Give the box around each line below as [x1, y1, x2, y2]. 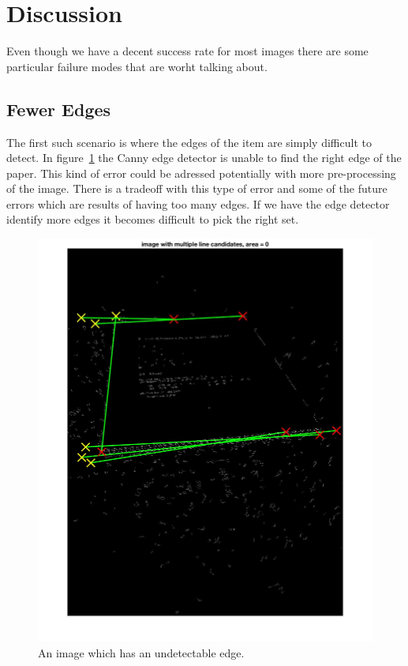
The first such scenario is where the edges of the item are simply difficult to [6, 134, 372, 150]
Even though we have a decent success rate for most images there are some [6, 43, 369, 59]
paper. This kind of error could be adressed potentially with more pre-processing [6, 164, 396, 181]
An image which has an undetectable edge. [38, 644, 245, 660]
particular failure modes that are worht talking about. [6, 58, 268, 74]
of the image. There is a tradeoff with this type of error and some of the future [6, 180, 387, 197]
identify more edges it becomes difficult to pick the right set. [6, 211, 299, 228]
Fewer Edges [6, 96, 111, 121]
